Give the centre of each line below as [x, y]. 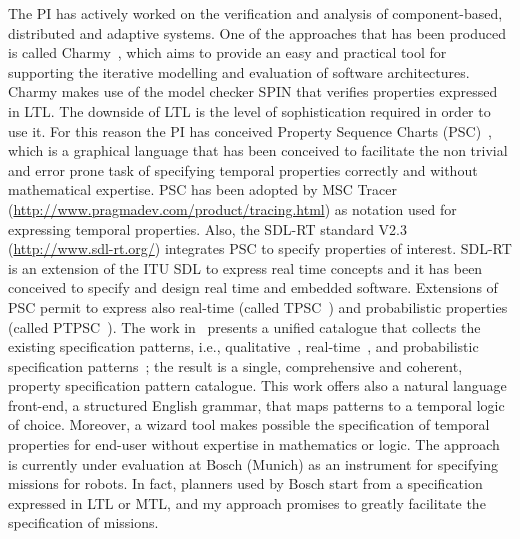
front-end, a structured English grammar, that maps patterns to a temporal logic [256, 404]
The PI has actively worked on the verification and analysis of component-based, [255, 13]
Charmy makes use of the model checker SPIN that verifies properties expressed [253, 91]
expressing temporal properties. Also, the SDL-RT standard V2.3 [208, 228]
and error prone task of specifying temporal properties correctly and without [243, 169]
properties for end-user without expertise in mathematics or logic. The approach [254, 444]
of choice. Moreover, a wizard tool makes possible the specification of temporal [249, 424]
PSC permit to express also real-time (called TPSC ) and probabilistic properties [258, 306]
